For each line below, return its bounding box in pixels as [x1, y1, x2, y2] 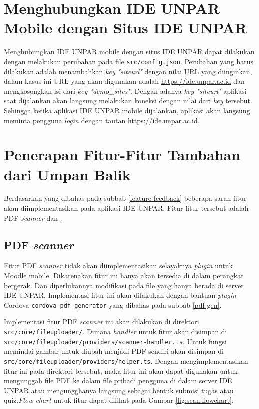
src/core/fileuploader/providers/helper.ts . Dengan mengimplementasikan [4, 355, 248, 366]
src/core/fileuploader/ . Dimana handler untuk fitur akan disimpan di [4, 326, 227, 337]
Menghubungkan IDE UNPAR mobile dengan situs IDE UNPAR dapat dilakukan [4, 46, 255, 57]
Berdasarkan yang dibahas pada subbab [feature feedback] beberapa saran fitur [4, 193, 247, 203]
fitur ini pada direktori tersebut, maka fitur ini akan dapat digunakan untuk [4, 365, 238, 376]
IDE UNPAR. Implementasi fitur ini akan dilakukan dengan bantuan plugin [4, 290, 236, 300]
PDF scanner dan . [4, 212, 62, 223]
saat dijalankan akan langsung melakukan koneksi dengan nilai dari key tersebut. [4, 95, 252, 106]
